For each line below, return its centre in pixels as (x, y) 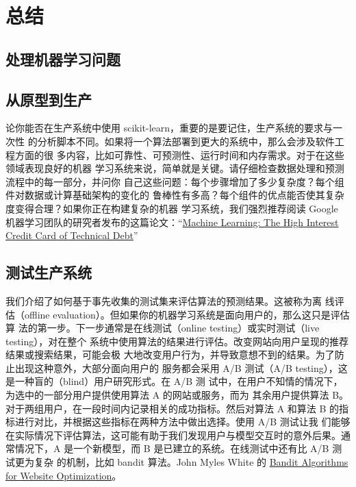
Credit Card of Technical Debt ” (72, 235)
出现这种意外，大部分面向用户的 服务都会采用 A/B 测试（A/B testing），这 (181, 367)
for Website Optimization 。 (64, 475)
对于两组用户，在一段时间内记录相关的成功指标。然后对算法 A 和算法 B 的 (173, 408)
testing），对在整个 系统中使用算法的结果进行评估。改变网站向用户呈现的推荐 (177, 341)
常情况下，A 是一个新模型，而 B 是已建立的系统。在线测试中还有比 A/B (167, 448)
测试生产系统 (49, 272)
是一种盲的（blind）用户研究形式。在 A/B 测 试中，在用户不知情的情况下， (174, 381)
